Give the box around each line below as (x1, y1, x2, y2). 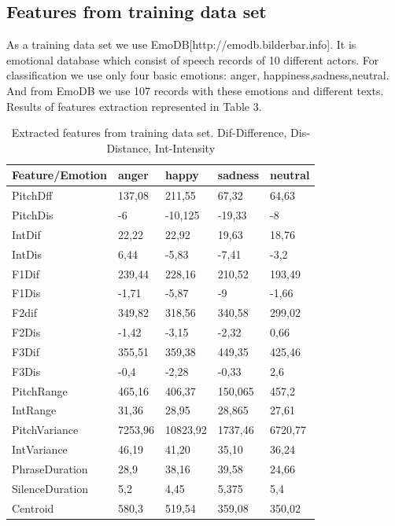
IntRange (12, 402, 57, 418)
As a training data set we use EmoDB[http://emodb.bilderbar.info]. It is (6, 36, 356, 53)
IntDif (12, 226, 41, 242)
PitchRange (12, 382, 68, 399)
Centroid (12, 499, 54, 516)
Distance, (106, 139, 152, 156)
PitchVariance (12, 421, 79, 438)
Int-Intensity (154, 139, 216, 156)
